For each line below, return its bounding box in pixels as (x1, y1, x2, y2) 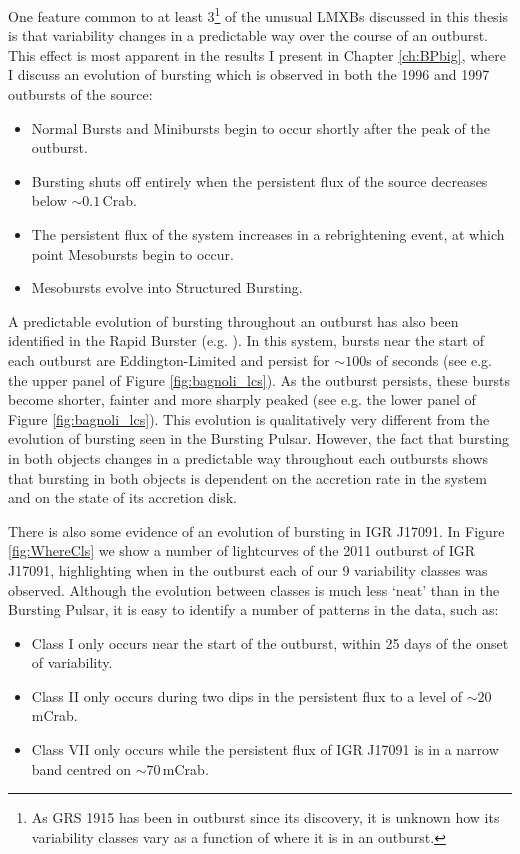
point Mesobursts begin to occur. (31, 243, 234, 264)
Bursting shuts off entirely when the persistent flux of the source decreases (31, 170, 488, 191)
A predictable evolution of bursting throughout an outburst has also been (8, 310, 459, 331)
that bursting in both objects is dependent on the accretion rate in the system (8, 467, 487, 488)
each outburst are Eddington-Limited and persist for (8, 349, 330, 370)
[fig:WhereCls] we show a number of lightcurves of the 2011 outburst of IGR (8, 540, 476, 561)
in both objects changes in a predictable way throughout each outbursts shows (8, 447, 489, 468)
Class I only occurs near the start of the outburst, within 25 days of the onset (31, 632, 509, 653)
